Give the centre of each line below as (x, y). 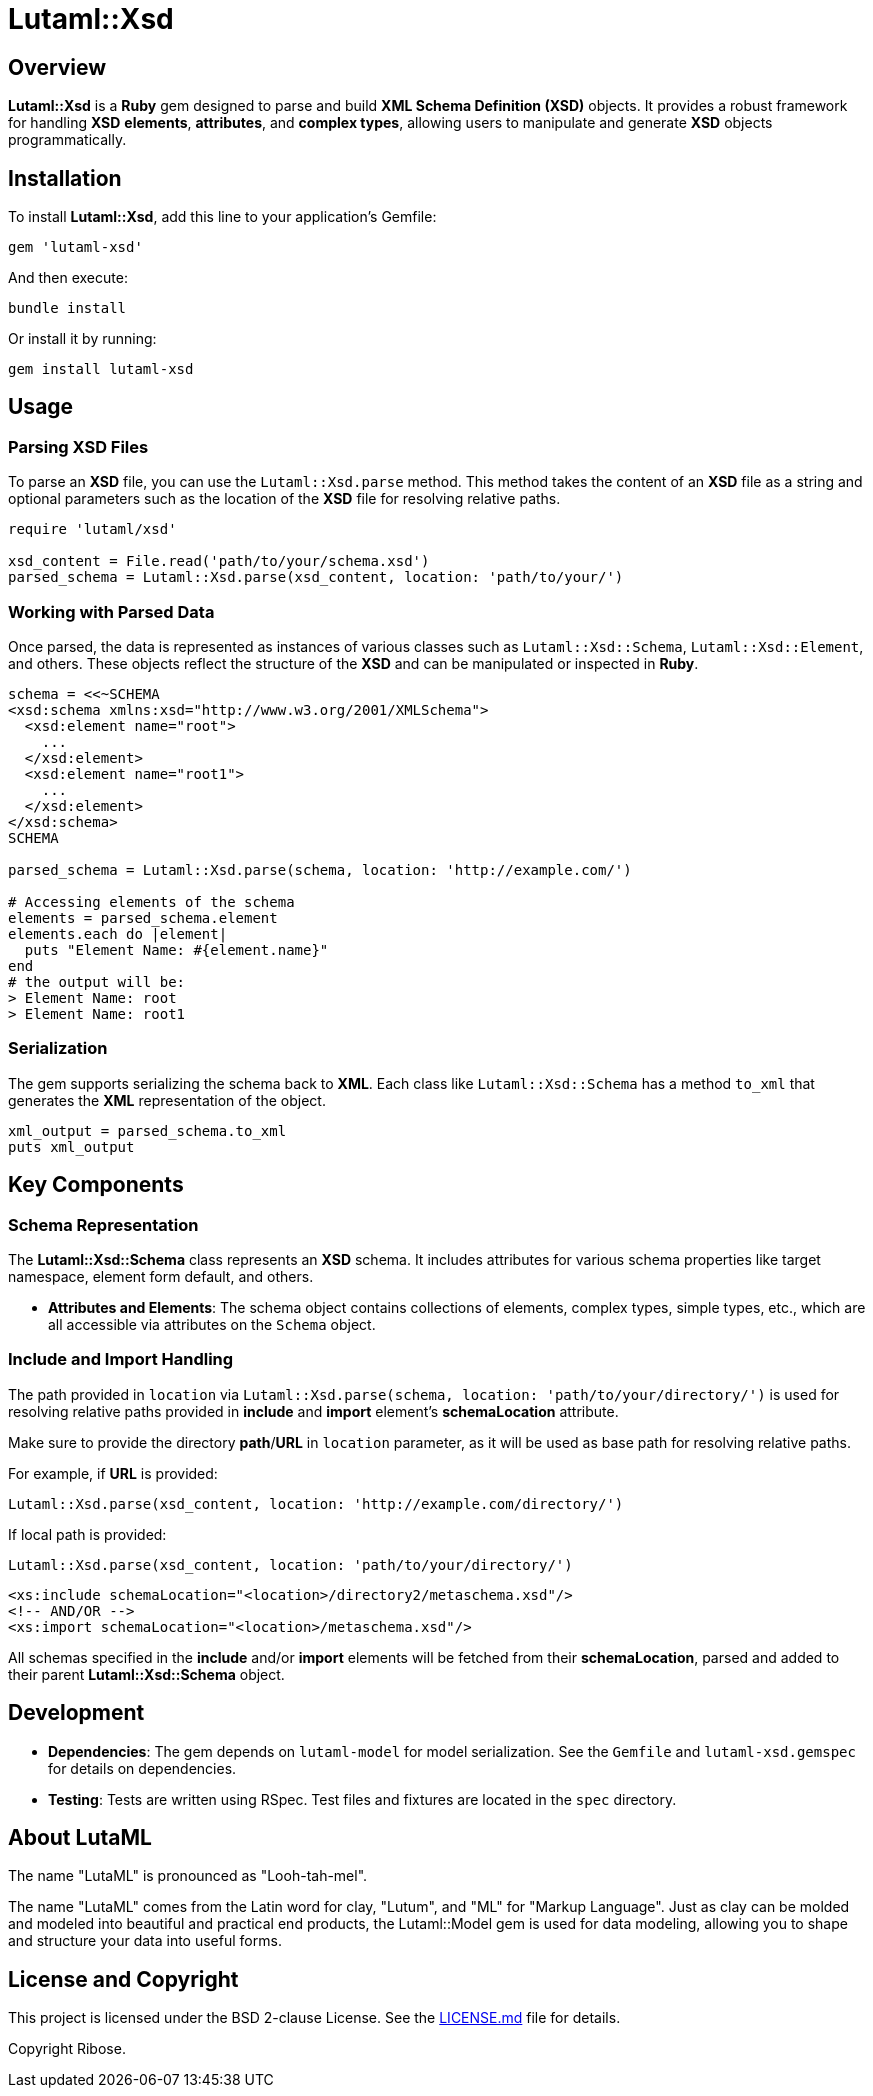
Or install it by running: (82, 339)
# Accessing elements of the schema (151, 901)
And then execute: (68, 278)
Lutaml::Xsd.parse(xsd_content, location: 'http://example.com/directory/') (316, 1503)
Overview (57, 67)
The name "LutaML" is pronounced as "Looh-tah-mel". (188, 1876)
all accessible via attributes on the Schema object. (212, 1324)
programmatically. (67, 140)
